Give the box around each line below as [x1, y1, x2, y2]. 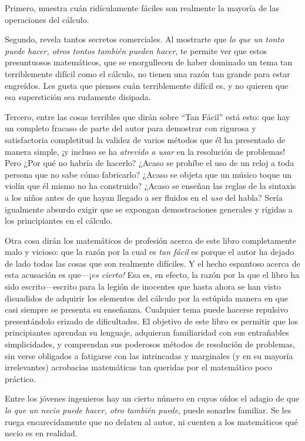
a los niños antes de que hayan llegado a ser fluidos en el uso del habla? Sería [5, 191, 283, 203]
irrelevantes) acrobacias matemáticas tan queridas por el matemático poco [5, 361, 272, 373]
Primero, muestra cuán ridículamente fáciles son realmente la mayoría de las [5, 2, 279, 14]
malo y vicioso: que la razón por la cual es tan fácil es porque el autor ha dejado [5, 246, 294, 258]
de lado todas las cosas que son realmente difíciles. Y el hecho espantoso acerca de [5, 257, 300, 269]
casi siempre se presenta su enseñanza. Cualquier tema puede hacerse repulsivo [5, 303, 289, 316]
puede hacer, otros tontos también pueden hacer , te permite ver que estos [5, 44, 267, 57]
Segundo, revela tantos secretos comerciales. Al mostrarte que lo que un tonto [5, 33, 284, 45]
